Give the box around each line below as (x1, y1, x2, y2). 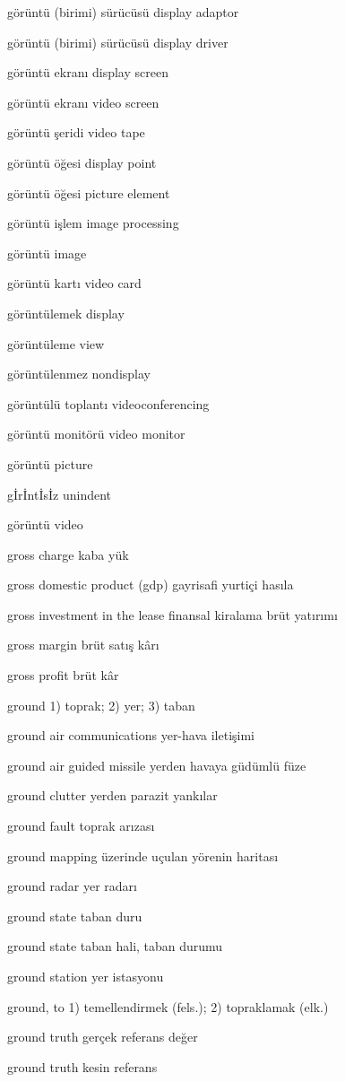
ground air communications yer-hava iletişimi (7, 726, 254, 745)
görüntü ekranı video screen (7, 92, 160, 111)
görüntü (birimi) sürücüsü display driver (7, 32, 229, 51)
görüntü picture (7, 454, 93, 473)
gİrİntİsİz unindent (7, 484, 112, 503)
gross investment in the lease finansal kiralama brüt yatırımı (7, 605, 338, 624)
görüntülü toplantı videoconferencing (7, 394, 210, 413)
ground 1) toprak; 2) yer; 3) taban (7, 695, 195, 714)
